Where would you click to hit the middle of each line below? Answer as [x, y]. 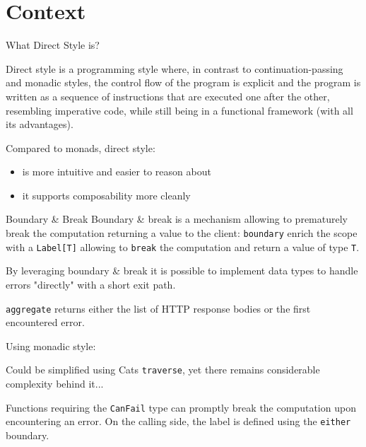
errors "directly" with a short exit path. [91, 284]
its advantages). [40, 124]
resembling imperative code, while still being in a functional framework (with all [179, 110]
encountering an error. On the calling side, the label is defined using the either [178, 421]
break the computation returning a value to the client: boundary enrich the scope [182, 233]
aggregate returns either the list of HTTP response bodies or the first [158, 308]
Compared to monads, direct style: [81, 147]
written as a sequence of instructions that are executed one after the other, [168, 96]
